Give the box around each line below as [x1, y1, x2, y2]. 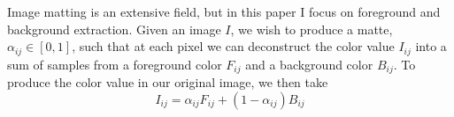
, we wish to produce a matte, [230, 19, 393, 38]
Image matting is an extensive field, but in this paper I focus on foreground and [7, 3, 441, 20]
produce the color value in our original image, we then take [7, 73, 328, 91]
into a [415, 37, 447, 55]
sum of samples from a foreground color [7, 55, 222, 73]
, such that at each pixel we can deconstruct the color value [72, 37, 395, 55]
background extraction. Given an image [7, 19, 221, 38]
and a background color [245, 55, 373, 73]
